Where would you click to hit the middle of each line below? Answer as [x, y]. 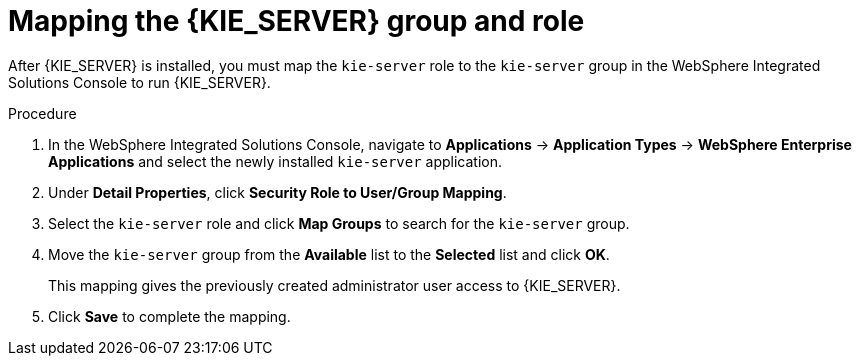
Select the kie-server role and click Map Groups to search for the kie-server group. [339, 223]
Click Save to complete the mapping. [169, 316]
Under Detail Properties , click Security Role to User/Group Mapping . [277, 192]
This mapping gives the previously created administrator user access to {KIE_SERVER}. [334, 285]
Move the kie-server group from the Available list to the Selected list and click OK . [329, 254]
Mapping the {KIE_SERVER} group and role [296, 21]
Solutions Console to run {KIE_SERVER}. [139, 82]
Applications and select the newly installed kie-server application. [275, 161]
